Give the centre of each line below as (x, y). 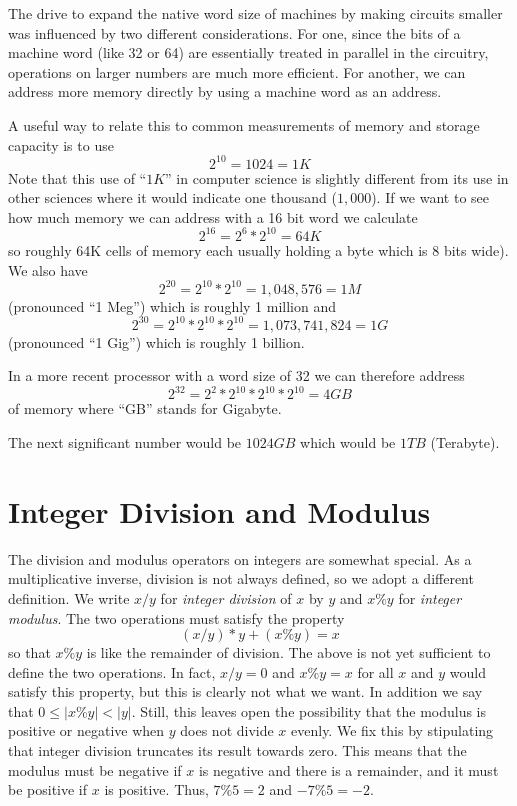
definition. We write (69, 597)
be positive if (48, 789)
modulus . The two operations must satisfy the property (176, 617)
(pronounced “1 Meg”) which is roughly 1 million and (172, 305)
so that (29, 652)
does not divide (227, 730)
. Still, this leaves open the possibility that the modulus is (309, 710)
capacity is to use (61, 144)
